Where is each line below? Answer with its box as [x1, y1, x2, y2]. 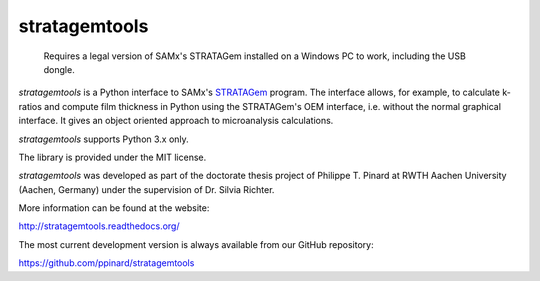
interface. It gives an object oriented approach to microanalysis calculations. [18, 115, 334, 127]
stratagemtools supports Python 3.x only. [18, 133, 189, 145]
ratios [18, 100, 42, 112]
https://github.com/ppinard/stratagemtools [18, 257, 195, 269]
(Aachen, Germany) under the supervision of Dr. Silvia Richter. [18, 183, 275, 195]
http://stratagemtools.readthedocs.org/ [18, 220, 180, 232]
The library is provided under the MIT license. [18, 151, 207, 163]
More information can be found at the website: [18, 202, 210, 214]
